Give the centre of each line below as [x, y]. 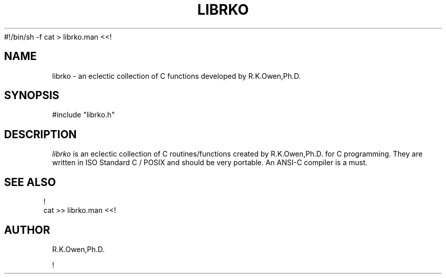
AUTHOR [27, 230]
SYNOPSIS [32, 96]
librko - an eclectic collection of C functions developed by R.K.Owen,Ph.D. [176, 76]
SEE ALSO [30, 182]
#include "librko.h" [83, 115]
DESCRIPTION [40, 134]
